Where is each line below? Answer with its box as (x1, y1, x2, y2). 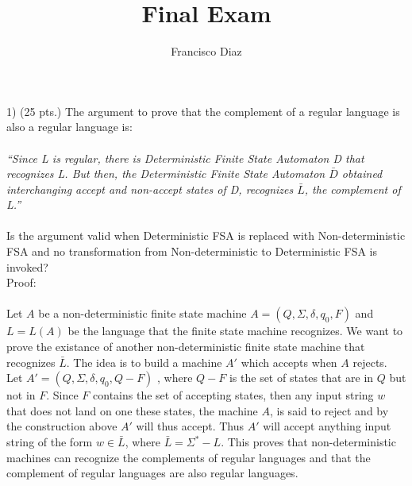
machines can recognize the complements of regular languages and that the (6, 449, 371, 465)
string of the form (6, 434, 93, 449)
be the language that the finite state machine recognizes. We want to (67, 322, 403, 339)
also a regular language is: (6, 118, 133, 135)
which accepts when (241, 353, 337, 370)
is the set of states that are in (229, 369, 374, 386)
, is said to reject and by (270, 402, 389, 418)
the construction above (6, 418, 117, 434)
